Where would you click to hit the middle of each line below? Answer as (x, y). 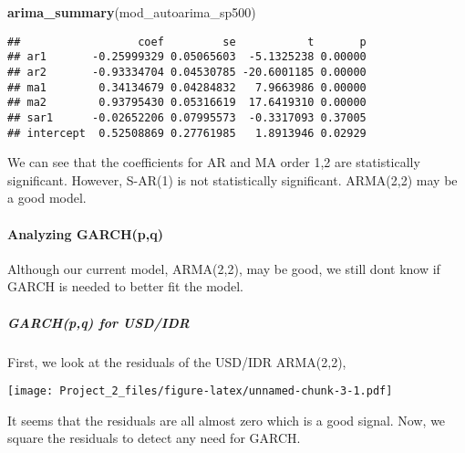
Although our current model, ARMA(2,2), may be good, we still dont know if (224, 268)
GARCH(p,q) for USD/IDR (98, 322)
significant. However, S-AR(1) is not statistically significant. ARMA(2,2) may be (232, 179)
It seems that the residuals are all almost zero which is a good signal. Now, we (227, 420)
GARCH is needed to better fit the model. (125, 286)
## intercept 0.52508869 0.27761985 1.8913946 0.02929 (187, 133)
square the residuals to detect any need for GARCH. (154, 438)
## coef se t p (187, 42)
